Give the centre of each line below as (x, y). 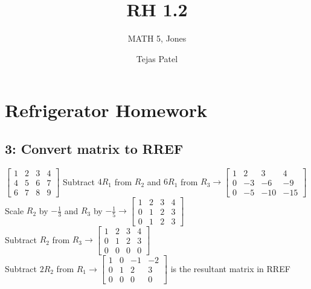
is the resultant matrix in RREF (230, 268)
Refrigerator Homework (106, 110)
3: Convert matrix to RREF (94, 148)
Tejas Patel (157, 58)
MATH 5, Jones (157, 38)
